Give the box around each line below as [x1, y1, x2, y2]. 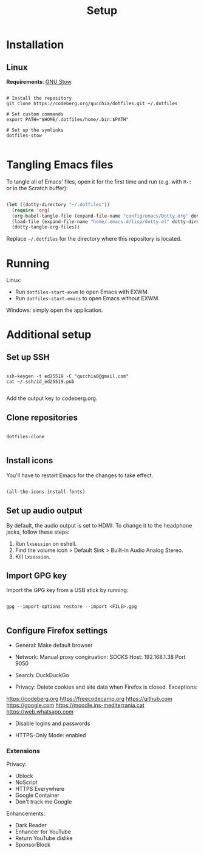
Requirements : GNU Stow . [6, 78, 73, 85]
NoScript [15, 779, 38, 786]
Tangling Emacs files [6, 158, 114, 172]
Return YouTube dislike [15, 835, 73, 842]
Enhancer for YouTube [15, 828, 72, 836]
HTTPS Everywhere [15, 785, 65, 793]
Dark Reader [15, 822, 47, 829]
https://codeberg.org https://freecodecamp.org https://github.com [6, 695, 172, 703]
